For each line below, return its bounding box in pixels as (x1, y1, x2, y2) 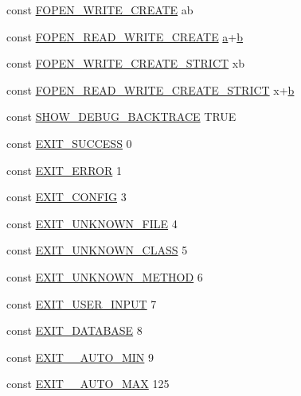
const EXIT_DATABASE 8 (6, 322, 143, 339)
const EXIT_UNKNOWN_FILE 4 (6, 215, 178, 231)
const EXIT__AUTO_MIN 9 (6, 348, 154, 365)
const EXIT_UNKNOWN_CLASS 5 (6, 242, 188, 258)
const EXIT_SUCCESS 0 (6, 134, 132, 151)
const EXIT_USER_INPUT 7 (6, 295, 157, 312)
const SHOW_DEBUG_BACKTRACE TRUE (6, 108, 236, 125)
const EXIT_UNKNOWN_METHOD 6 (6, 268, 203, 285)
